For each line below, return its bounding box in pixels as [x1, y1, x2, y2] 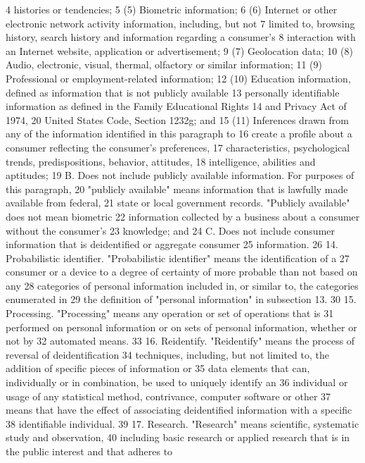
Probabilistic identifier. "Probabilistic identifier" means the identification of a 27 [6, 250, 350, 265]
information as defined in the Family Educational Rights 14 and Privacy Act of [6, 99, 347, 113]
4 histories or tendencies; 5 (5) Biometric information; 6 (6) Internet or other [6, 2, 338, 16]
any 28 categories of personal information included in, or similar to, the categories [6, 278, 359, 292]
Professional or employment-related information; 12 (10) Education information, [6, 70, 351, 85]
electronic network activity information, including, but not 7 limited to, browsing [6, 16, 355, 30]
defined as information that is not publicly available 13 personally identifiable [6, 85, 340, 99]
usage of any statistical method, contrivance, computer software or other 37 [6, 388, 331, 403]
